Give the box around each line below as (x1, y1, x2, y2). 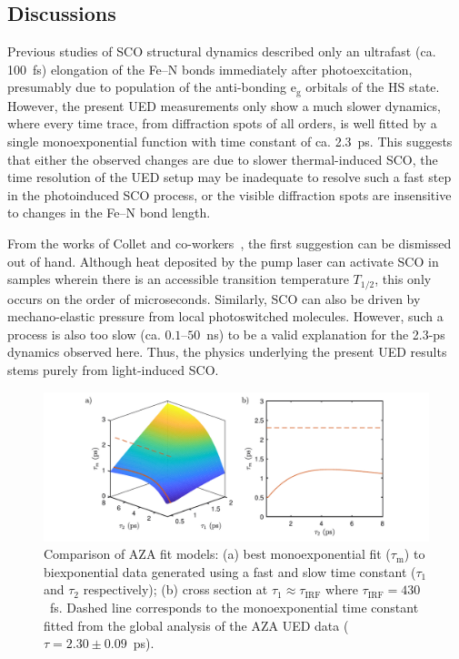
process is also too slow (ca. (7, 324, 161, 343)
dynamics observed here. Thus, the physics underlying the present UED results (7, 342, 447, 361)
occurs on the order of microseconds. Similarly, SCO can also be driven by (7, 289, 421, 308)
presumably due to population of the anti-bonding (7, 77, 287, 96)
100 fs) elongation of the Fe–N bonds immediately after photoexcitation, (7, 59, 413, 78)
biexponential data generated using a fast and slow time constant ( (44, 562, 416, 581)
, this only (374, 269, 432, 289)
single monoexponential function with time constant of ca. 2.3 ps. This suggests (7, 132, 453, 151)
